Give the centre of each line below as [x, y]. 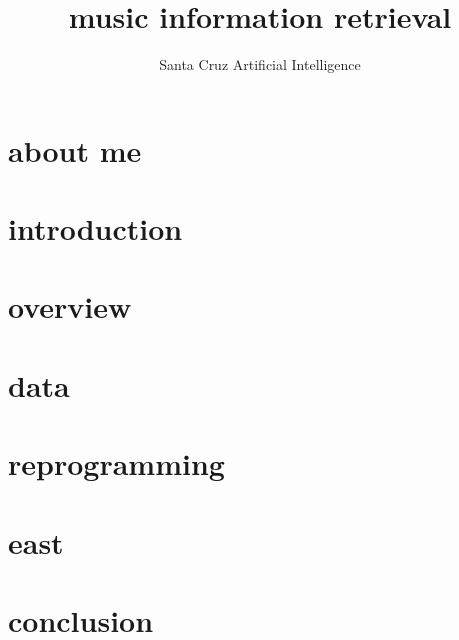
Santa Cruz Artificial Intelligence [260, 64]
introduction [95, 228]
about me [75, 149]
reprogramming [116, 463]
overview [70, 306]
